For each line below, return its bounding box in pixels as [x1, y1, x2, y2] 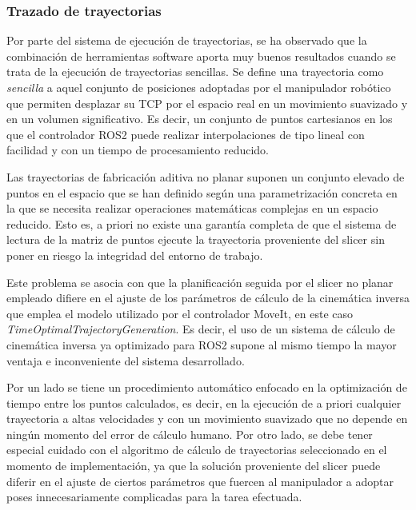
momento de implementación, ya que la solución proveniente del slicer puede [6, 457, 381, 474]
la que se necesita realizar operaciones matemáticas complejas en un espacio [6, 200, 378, 217]
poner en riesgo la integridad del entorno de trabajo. [6, 246, 263, 263]
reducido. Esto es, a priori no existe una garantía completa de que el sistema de [6, 215, 397, 232]
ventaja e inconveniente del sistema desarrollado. [6, 352, 245, 369]
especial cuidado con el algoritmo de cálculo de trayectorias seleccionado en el [6, 441, 387, 458]
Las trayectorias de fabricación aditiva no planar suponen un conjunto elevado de [6, 168, 405, 185]
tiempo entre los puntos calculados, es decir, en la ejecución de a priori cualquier [6, 394, 402, 411]
